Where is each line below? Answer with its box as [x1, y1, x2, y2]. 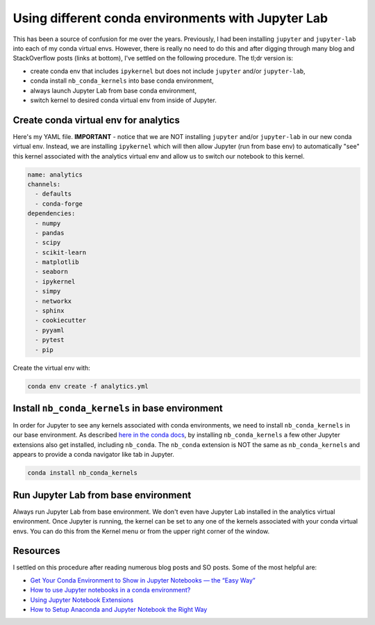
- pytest [35, 336, 65, 344]
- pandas [35, 229, 65, 236]
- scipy [35, 238, 61, 247]
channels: [27, 180, 61, 188]
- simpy [35, 287, 61, 295]
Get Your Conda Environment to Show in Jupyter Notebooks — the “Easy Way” [30, 576, 256, 584]
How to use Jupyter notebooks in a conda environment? [30, 586, 191, 594]
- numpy [35, 219, 61, 227]
